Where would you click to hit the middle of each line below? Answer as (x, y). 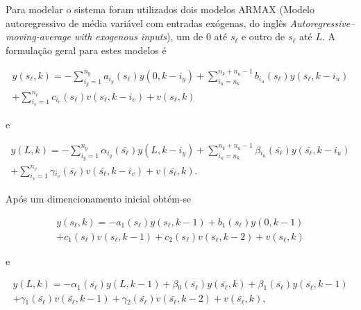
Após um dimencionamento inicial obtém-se (99, 198)
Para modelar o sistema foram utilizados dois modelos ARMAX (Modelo (160, 9)
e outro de (263, 36)
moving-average (38, 36)
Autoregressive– (322, 23)
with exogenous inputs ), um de (138, 36)
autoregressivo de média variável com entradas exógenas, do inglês (146, 23)
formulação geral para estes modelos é (86, 50)
